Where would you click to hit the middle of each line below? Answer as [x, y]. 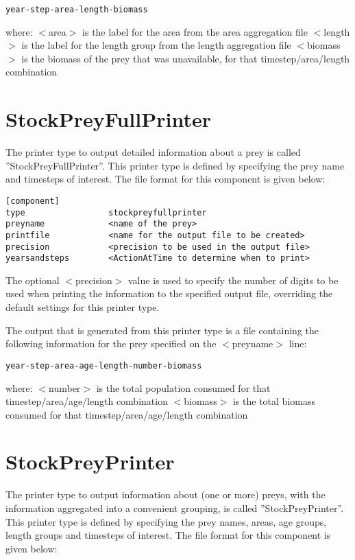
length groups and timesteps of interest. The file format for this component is [168, 535]
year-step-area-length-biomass [77, 10]
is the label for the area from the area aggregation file [195, 31]
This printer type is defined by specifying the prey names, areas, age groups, [166, 521]
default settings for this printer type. [83, 307]
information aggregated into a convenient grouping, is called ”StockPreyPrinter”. [175, 508]
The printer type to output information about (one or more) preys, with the [166, 494]
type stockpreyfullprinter [106, 212]
